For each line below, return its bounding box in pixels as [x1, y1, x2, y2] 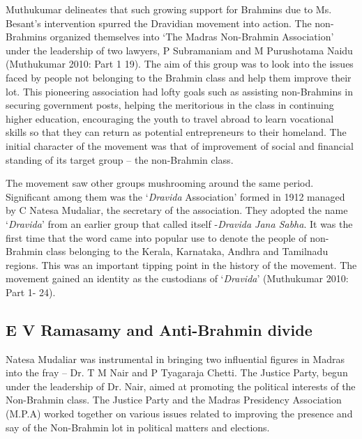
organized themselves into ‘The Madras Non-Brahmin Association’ [50, 29, 334, 44]
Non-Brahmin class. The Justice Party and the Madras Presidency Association [6, 392, 342, 407]
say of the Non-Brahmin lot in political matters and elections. [6, 419, 270, 434]
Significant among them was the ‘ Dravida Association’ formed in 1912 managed [6, 189, 345, 203]
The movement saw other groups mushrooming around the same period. [6, 176, 314, 190]
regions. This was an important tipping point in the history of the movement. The [6, 257, 357, 272]
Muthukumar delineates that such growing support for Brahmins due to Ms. [6, 2, 332, 16]
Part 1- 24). [6, 284, 56, 299]
